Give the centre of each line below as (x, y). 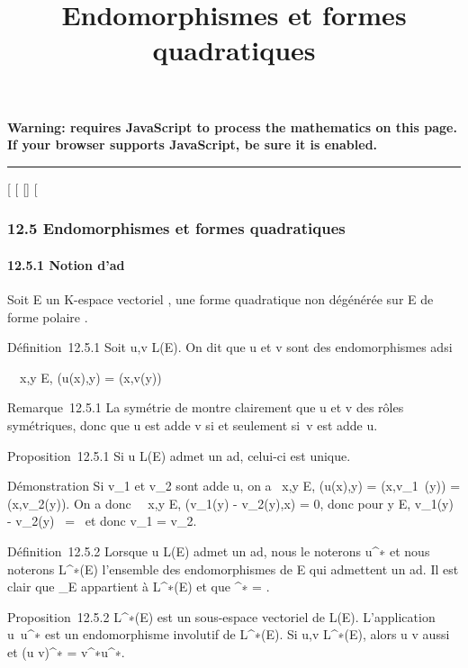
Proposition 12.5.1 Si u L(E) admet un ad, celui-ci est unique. (179, 455)
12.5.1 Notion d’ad (66, 264)
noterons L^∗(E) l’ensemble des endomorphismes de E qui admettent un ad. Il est (233, 569)
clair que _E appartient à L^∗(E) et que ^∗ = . (139, 587)
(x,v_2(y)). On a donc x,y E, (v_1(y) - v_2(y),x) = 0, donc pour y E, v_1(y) (230, 503)
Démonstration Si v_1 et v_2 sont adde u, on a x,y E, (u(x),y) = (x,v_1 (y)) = (234, 486)
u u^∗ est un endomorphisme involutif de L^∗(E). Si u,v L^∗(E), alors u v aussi (229, 634)
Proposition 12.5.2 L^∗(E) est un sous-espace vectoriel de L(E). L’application (221, 616)
